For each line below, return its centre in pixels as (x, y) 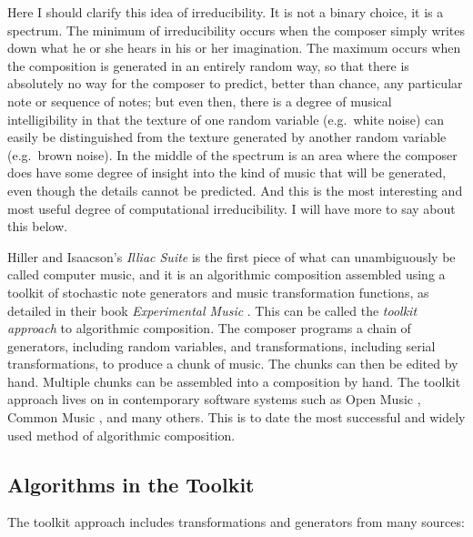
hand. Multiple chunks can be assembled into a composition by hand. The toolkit (234, 381)
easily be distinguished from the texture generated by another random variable (227, 137)
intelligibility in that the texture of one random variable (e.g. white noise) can (226, 119)
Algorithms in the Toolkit (131, 484)
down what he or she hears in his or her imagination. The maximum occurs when (234, 48)
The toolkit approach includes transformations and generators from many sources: (236, 522)
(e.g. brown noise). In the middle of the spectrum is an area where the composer (232, 154)
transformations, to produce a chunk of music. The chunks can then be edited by (233, 364)
